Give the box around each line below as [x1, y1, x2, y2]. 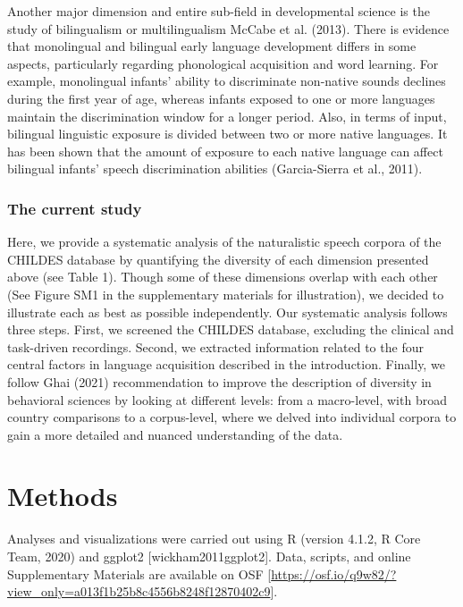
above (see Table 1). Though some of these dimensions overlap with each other [7, 267, 438, 286]
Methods [7, 477, 118, 514]
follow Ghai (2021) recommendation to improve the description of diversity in [7, 372, 432, 391]
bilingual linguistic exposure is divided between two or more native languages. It [7, 124, 448, 143]
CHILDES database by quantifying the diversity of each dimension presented [7, 249, 429, 268]
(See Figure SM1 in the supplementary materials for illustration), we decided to [7, 284, 444, 303]
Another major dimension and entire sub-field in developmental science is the [7, 2, 430, 20]
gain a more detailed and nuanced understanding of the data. [7, 425, 343, 443]
